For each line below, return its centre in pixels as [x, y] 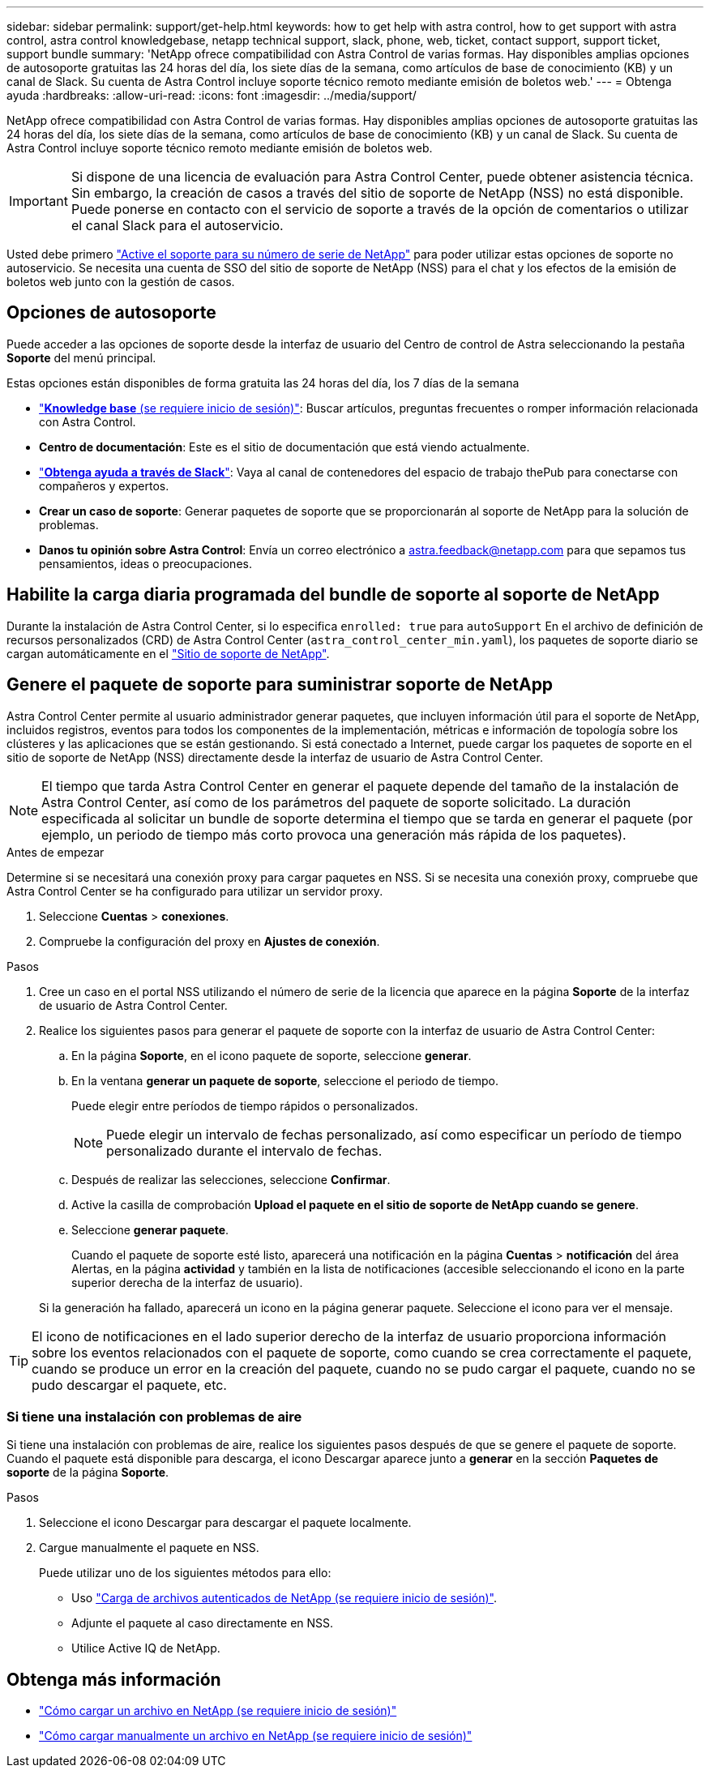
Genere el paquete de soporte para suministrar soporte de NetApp [280, 685]
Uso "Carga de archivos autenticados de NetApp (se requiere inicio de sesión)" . [284, 1598]
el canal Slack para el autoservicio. [177, 225]
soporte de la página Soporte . [88, 1473]
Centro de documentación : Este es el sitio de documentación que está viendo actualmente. [284, 447]
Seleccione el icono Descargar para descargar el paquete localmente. [225, 1523]
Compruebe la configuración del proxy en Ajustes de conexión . [210, 941]
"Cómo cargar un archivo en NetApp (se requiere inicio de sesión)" [218, 1711]
